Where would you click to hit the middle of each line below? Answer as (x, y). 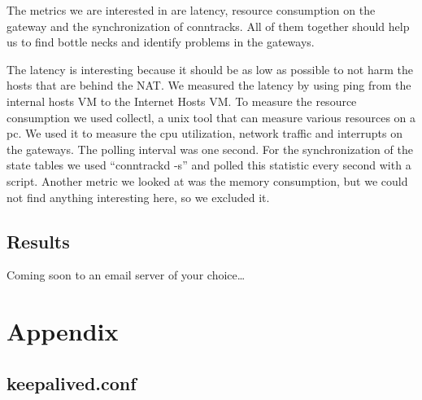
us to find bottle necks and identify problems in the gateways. (161, 42)
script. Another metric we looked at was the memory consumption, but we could (207, 180)
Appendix (63, 331)
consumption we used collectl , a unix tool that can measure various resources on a (211, 117)
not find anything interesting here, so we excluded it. (138, 197)
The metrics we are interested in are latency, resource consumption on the (191, 10)
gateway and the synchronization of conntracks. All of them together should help (208, 26)
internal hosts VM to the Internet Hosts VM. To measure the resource (182, 101)
